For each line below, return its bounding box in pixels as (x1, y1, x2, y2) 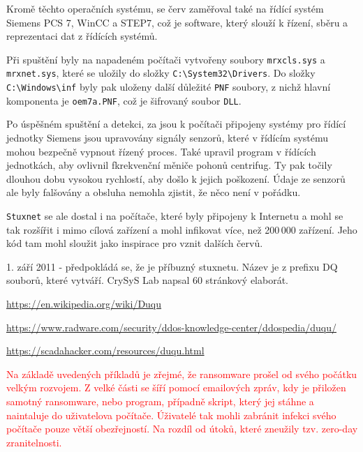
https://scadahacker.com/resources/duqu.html (6, 343, 205, 358)
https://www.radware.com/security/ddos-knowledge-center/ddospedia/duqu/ (6, 319, 336, 334)
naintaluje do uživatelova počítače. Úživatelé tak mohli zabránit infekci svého (6, 407, 336, 422)
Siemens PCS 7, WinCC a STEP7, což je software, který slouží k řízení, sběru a (6, 15, 348, 29)
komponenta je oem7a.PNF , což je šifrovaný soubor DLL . (6, 93, 242, 107)
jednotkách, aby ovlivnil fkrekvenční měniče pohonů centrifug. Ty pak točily (6, 158, 332, 172)
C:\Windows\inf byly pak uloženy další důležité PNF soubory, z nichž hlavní (6, 80, 331, 94)
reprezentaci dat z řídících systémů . (6, 29, 158, 43)
